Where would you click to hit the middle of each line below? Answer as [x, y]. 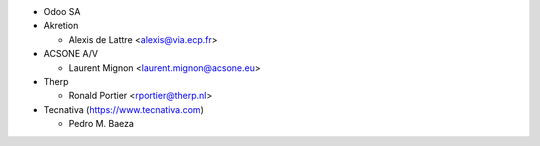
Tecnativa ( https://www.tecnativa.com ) [123, 109]
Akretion [61, 26]
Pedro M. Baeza [101, 124]
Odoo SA [62, 11]
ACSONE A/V [71, 54]
